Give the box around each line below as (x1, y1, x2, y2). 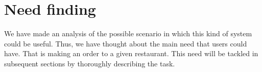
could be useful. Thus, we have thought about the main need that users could (4, 38, 247, 49)
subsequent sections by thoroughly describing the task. (4, 58, 175, 68)
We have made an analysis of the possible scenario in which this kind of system (4, 28, 252, 39)
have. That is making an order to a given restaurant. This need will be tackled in (4, 48, 258, 59)
